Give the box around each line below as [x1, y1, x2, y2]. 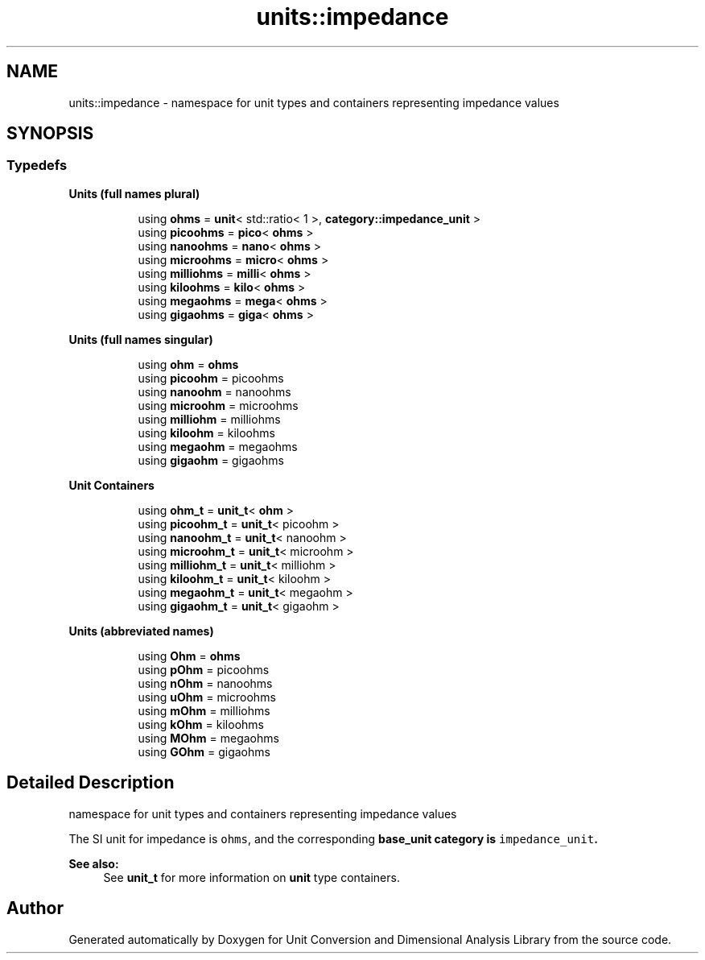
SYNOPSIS [6, 123, 94, 144]
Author [6, 898, 64, 919]
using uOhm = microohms [138, 689, 276, 704]
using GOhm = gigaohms [138, 744, 270, 759]
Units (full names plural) [68, 186, 200, 201]
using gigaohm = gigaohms [138, 453, 284, 467]
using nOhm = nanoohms [138, 676, 273, 690]
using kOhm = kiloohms [138, 717, 264, 731]
